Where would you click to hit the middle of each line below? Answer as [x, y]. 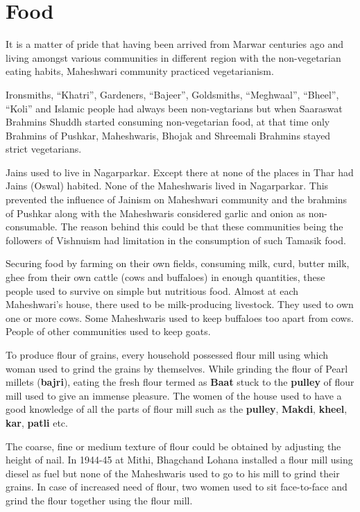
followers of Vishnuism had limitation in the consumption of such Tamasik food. [176, 240]
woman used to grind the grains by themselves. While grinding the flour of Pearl [177, 368]
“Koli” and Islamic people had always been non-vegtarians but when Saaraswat [174, 108]
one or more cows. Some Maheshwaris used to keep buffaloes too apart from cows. [180, 317]
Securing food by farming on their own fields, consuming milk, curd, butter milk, [178, 263]
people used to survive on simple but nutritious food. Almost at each [152, 290]
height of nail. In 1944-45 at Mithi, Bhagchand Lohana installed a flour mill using [179, 460]
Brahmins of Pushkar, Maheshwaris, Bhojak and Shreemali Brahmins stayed [168, 135]
